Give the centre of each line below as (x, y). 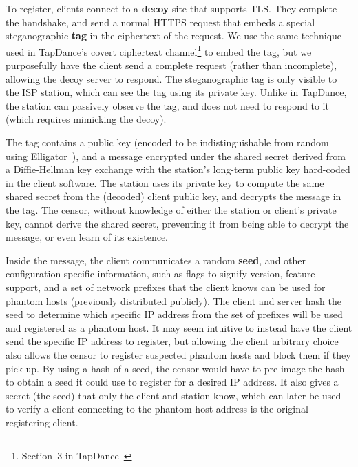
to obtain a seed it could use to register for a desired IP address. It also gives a (172, 382)
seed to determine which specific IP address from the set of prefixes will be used (174, 314)
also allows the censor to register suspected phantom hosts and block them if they (178, 354)
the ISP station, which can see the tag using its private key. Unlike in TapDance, (176, 92)
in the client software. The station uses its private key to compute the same (165, 182)
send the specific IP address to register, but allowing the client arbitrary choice (172, 341)
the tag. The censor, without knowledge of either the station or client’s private (171, 209)
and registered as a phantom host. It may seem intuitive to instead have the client (179, 327)
